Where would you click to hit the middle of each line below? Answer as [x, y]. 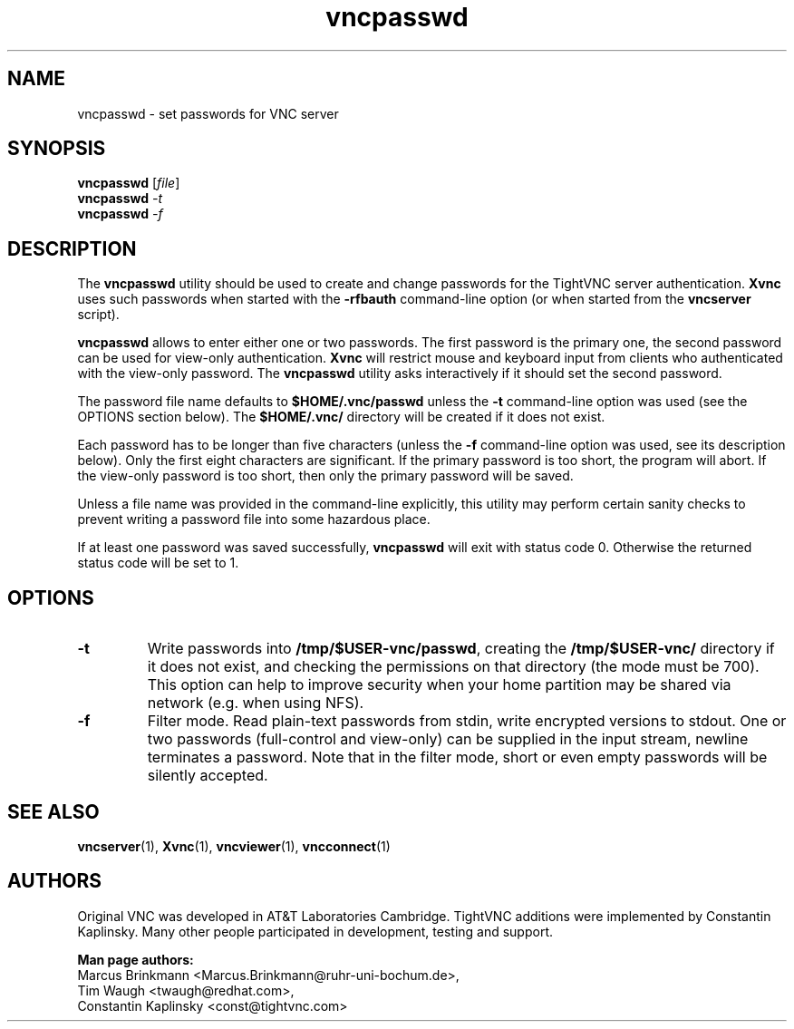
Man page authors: [136, 959]
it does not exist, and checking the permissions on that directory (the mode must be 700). [453, 667]
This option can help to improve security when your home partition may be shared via [439, 685]
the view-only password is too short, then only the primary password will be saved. [325, 476]
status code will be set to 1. [158, 563]
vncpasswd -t [120, 199]
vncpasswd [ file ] [129, 183]
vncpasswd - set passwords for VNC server [208, 113]
